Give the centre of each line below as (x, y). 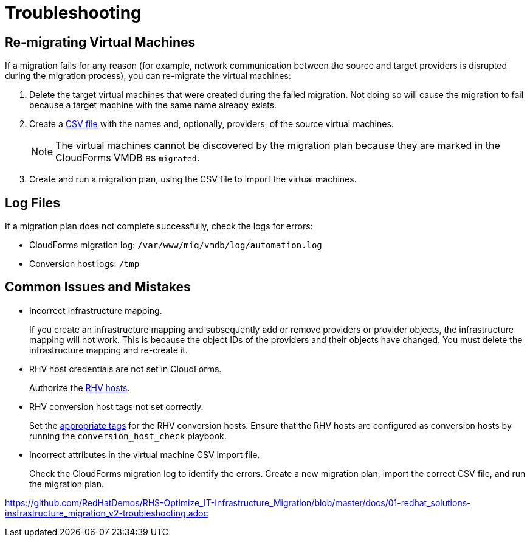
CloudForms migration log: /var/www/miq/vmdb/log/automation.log (176, 245)
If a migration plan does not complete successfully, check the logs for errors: (159, 226)
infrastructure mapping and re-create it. (108, 350)
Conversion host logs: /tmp (84, 264)
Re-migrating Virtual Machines (100, 42)
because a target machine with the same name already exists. (153, 105)
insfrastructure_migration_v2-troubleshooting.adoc (107, 513)
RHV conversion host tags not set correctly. (116, 406)
